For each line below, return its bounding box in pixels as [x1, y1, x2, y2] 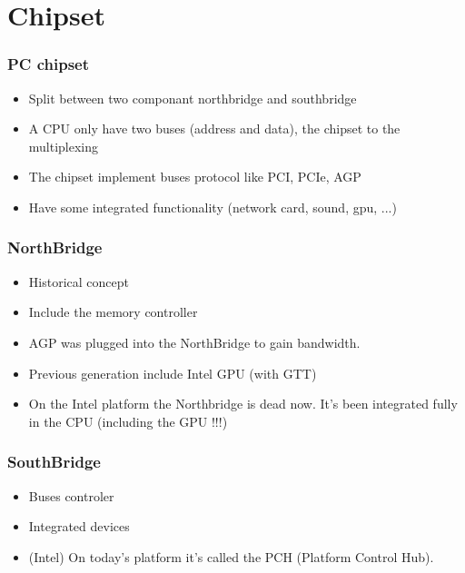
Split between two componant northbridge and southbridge [28, 88, 357, 107]
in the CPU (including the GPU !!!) [28, 411, 228, 430]
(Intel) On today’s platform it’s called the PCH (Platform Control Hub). [28, 547, 434, 566]
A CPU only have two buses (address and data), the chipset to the [28, 119, 401, 138]
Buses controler [28, 486, 114, 505]
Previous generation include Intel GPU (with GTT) [28, 363, 317, 382]
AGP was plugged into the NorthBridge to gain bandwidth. [28, 332, 361, 351]
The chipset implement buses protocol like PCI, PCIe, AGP [28, 167, 361, 186]
